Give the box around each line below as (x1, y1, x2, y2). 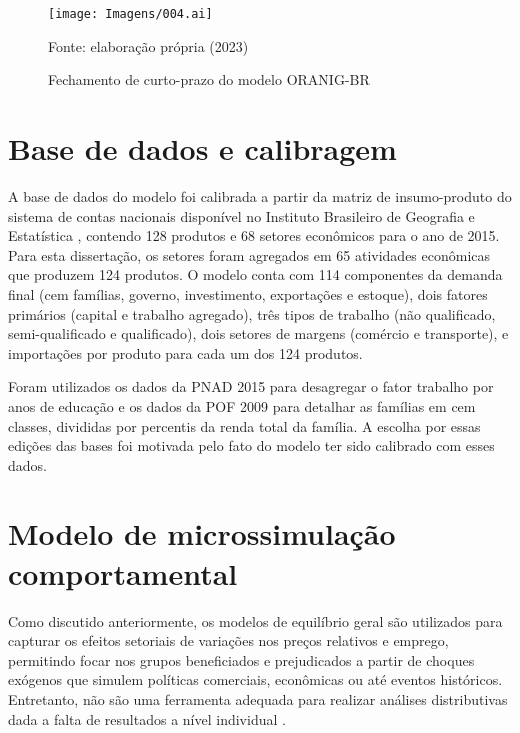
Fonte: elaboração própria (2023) (48, 35, 249, 56)
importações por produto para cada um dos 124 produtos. (8, 342, 363, 363)
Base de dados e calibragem (8, 128, 397, 169)
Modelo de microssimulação (8, 513, 396, 554)
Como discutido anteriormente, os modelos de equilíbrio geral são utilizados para (8, 610, 503, 631)
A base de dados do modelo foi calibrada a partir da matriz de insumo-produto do (8, 185, 512, 206)
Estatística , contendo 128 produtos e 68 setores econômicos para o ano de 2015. (8, 225, 500, 246)
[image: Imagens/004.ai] (48, 7, 213, 21)
